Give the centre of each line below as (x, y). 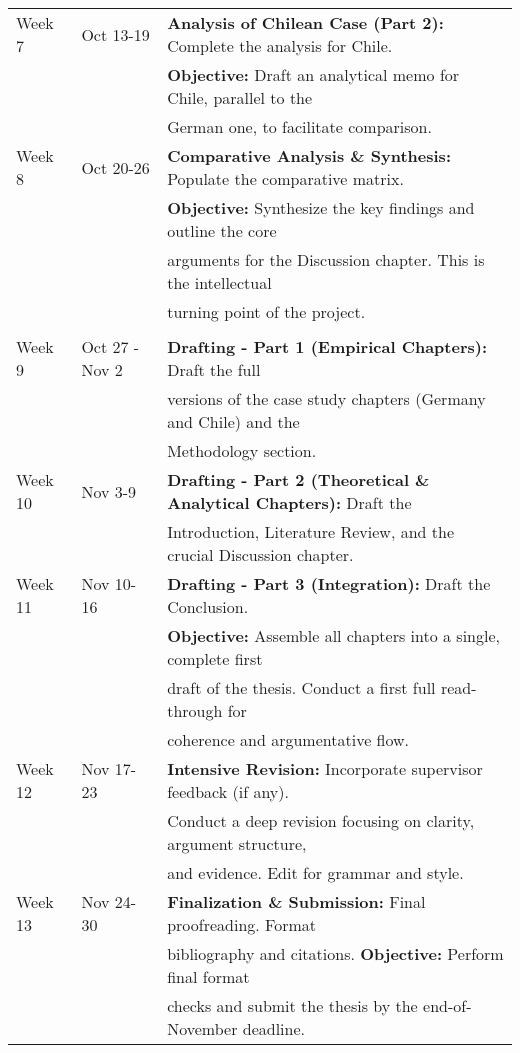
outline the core (222, 230)
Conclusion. (208, 606)
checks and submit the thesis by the (292, 1005)
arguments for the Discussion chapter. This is (326, 259)
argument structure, (237, 843)
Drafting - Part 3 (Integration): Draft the (329, 583)
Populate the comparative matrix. (285, 178)
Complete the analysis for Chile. (280, 45)
